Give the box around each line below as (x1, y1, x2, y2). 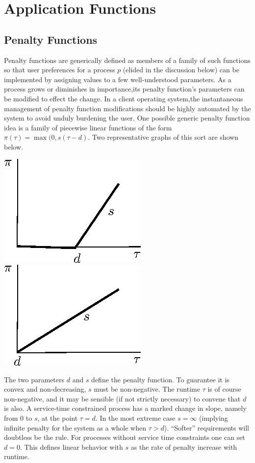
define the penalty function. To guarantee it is (91, 374, 229, 384)
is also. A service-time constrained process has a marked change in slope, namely (4, 403, 247, 413)
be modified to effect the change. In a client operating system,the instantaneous (4, 93, 243, 103)
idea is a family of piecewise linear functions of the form (4, 122, 172, 132)
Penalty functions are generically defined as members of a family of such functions (4, 55, 251, 65)
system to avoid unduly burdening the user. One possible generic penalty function (4, 113, 250, 123)
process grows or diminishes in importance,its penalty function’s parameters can (4, 84, 245, 94)
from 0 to (4, 413, 32, 423)
